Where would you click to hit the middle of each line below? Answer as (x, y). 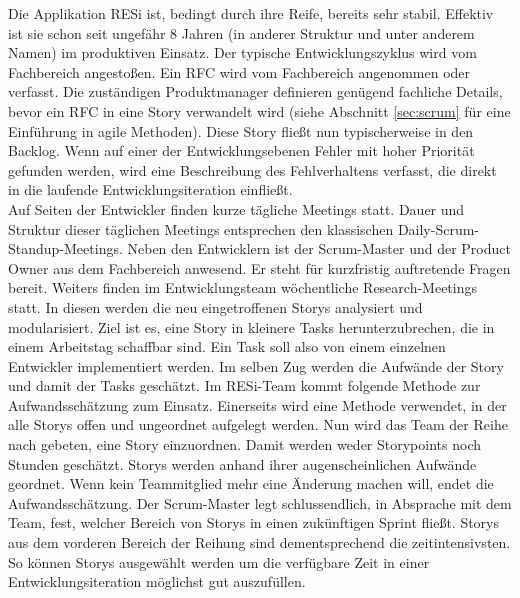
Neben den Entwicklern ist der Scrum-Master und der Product (319, 248)
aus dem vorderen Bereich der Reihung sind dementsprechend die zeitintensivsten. (259, 542)
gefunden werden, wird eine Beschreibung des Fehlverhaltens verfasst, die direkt (252, 169)
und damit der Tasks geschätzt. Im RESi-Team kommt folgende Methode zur (244, 385)
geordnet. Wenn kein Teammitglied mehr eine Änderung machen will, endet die (251, 483)
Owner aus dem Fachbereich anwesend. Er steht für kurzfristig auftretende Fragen (259, 267)
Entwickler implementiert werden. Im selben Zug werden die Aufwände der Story (256, 365)
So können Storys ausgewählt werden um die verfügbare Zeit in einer (219, 561)
